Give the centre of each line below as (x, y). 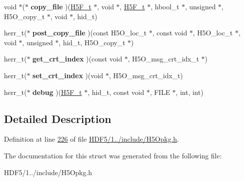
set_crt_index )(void (68, 75)
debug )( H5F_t (57, 92)
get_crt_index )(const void (77, 59)
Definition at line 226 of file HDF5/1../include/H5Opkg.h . (91, 139)
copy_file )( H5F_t (61, 6)
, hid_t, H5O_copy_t (92, 42)
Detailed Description (58, 118)
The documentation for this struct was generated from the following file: (113, 155)
